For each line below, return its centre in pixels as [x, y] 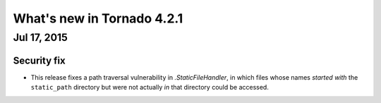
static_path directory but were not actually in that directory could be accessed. [150, 87]
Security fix [40, 60]
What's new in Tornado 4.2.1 [98, 18]
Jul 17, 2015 [41, 37]
